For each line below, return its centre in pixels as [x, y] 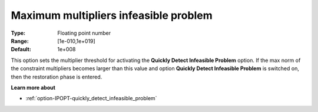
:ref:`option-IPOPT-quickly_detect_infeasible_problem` [91, 98]
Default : [21, 50]
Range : [20, 41]
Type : [18, 33]
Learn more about [33, 87]
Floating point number [84, 33]
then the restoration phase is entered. [57, 77]
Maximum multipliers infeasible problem [112, 15]
